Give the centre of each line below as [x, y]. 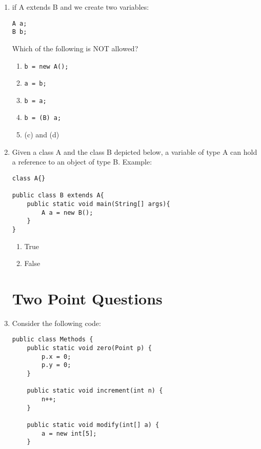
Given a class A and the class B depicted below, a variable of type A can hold [135, 151]
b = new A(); [46, 66]
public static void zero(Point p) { [89, 348]
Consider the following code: [56, 323]
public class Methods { [53, 340]
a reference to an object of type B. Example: [82, 162]
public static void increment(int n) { [95, 391]
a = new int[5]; [69, 433]
